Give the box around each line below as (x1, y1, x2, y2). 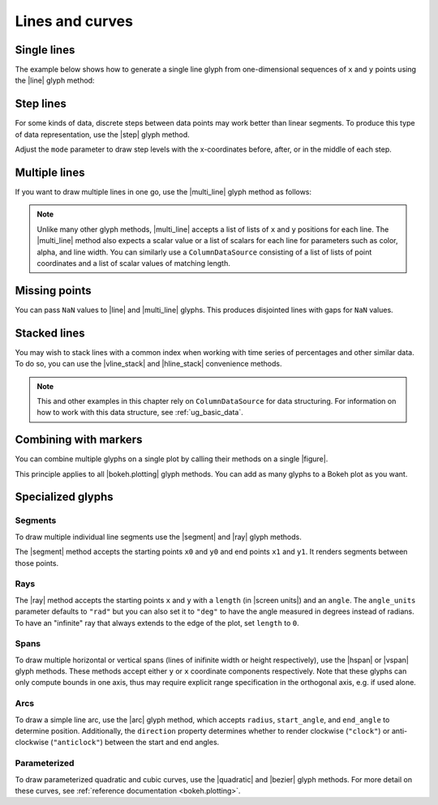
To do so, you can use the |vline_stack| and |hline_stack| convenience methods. (15, 359, 282, 369)
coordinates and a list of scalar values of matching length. (36, 259, 231, 268)
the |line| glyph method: (15, 75, 95, 85)
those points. (15, 558, 59, 567)
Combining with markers (15, 433, 143, 447)
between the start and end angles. (104, 738, 220, 747)
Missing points (15, 284, 92, 298)
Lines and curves (15, 12, 134, 30)
